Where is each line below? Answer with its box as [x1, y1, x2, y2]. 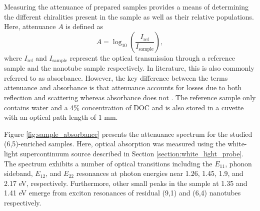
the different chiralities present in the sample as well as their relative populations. [4, 11, 254, 22]
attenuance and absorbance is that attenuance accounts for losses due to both [4, 82, 242, 93]
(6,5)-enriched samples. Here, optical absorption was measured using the [4, 138, 225, 149]
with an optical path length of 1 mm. [4, 112, 118, 122]
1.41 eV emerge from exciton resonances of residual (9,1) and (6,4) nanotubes [4, 187, 241, 198]
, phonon [225, 158, 252, 168]
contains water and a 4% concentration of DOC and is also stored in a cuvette [4, 102, 244, 112]
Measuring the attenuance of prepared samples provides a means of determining [4, 2, 249, 12]
